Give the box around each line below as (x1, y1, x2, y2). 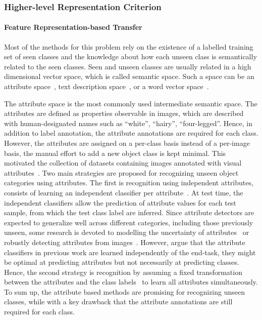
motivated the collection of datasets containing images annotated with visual (4, 157, 242, 168)
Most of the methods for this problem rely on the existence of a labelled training (4, 41, 253, 52)
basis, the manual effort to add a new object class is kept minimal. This (4, 147, 226, 158)
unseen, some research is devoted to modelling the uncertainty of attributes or (4, 227, 249, 237)
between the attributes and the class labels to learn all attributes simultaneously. (4, 276, 258, 287)
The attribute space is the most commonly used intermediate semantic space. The (4, 98, 257, 108)
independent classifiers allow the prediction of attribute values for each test (4, 197, 236, 208)
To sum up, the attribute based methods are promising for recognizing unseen (4, 286, 245, 297)
